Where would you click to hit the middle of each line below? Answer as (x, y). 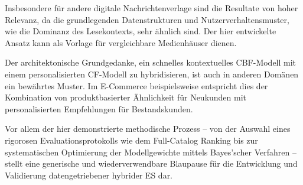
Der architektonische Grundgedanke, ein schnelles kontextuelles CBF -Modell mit (151, 62)
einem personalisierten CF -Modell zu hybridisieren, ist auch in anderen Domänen (152, 74)
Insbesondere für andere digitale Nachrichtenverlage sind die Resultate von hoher (151, 8)
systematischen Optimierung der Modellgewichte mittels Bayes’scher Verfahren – (151, 152)
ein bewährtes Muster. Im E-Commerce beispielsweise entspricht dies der (136, 85)
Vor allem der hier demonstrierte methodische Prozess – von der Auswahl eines (148, 129)
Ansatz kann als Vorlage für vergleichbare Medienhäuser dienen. (121, 42)
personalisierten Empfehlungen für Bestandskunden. (99, 108)
